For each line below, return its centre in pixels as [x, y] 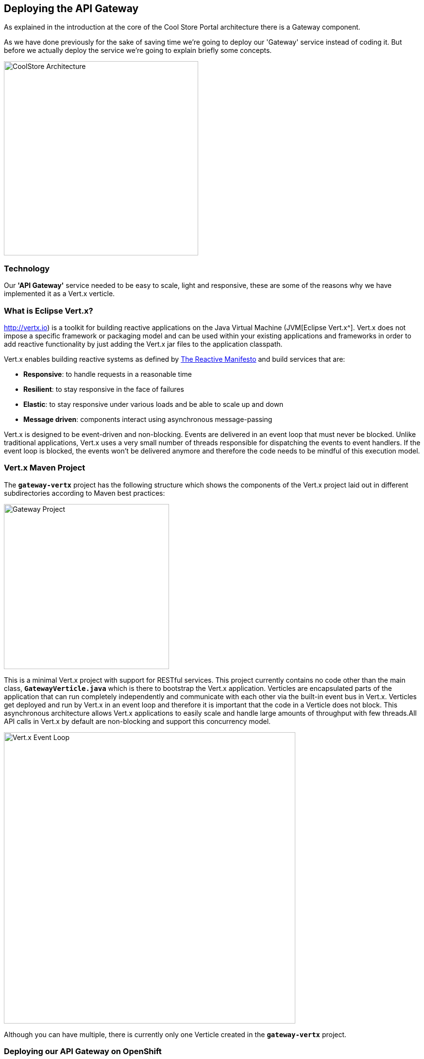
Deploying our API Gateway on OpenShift [83, 1051]
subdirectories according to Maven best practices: [85, 493]
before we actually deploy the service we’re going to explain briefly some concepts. [138, 50]
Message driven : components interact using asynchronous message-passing [148, 419]
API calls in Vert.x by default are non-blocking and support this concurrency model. [137, 721]
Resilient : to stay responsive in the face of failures [104, 389]
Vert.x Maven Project [45, 468]
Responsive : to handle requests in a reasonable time [108, 374]
